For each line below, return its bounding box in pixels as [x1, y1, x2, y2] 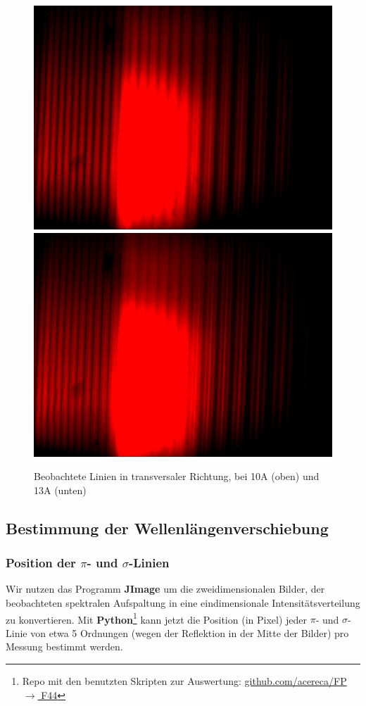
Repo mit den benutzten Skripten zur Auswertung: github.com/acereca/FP [22, 674, 347, 688]
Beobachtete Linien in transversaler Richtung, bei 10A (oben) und [34, 469, 320, 484]
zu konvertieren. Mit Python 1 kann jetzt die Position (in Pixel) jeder [6, 610, 307, 626]
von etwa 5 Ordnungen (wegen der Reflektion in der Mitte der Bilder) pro [30, 625, 349, 640]
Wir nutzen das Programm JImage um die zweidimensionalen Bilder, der [6, 581, 325, 596]
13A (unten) [34, 482, 87, 497]
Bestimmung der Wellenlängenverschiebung [6, 517, 329, 538]
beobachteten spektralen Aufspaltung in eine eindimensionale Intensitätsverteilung [6, 595, 360, 610]
